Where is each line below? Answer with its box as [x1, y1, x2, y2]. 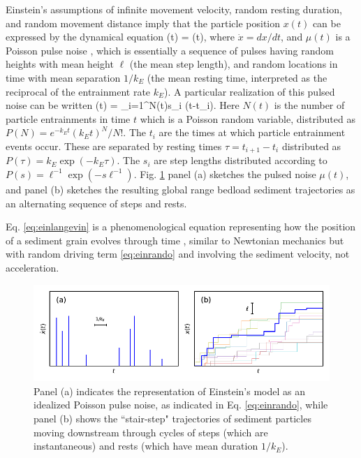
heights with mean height [6, 57, 114, 71]
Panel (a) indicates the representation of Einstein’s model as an [34, 383, 305, 398]
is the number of [274, 98, 345, 112]
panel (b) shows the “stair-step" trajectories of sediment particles [34, 411, 311, 426]
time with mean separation [6, 70, 121, 84]
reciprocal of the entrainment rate [6, 84, 151, 98]
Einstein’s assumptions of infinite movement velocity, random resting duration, [6, 2, 342, 16]
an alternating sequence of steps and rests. [6, 195, 187, 210]
